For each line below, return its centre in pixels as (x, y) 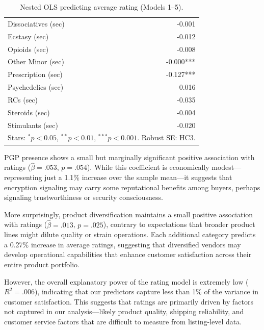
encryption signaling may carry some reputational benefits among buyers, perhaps (132, 187)
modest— (227, 167)
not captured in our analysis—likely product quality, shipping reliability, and (124, 311)
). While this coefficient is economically (148, 167)
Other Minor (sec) (36, 61)
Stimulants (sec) (33, 125)
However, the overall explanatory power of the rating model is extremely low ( (126, 281)
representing (23, 177)
